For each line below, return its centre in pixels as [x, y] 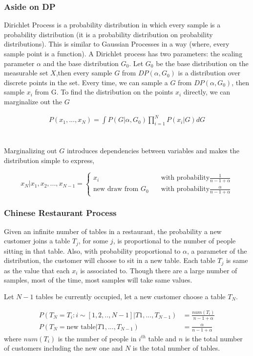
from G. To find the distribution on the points [104, 92]
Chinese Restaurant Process [60, 213]
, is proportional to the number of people [174, 241]
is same [237, 260]
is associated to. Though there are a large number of [159, 270]
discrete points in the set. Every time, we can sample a [86, 82]
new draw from [116, 189]
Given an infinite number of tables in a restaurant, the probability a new [113, 231]
